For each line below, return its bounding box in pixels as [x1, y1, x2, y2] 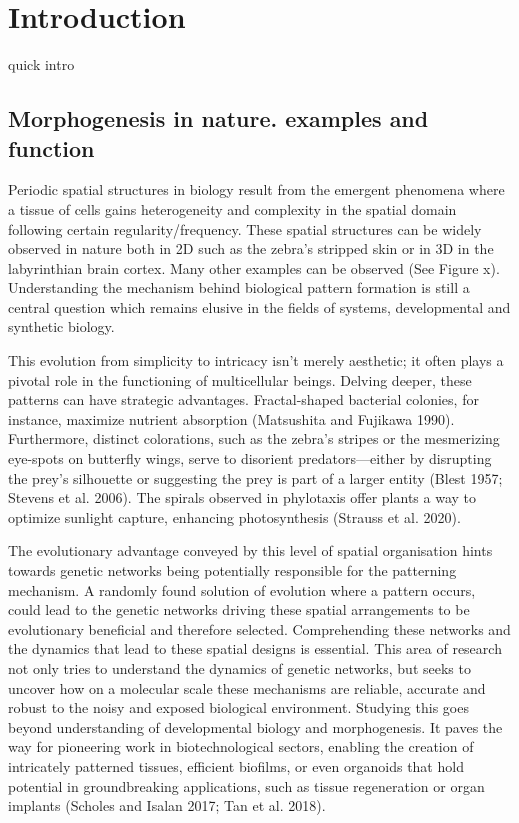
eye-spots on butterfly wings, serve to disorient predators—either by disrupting [8, 448, 492, 469]
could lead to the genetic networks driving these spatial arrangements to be [8, 599, 470, 620]
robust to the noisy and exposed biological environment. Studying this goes [8, 697, 469, 718]
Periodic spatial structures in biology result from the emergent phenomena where [8, 179, 505, 200]
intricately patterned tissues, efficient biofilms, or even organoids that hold [8, 755, 464, 776]
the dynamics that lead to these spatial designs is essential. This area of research [8, 638, 502, 659]
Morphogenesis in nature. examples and [8, 103, 429, 134]
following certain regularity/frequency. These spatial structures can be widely [8, 218, 482, 239]
